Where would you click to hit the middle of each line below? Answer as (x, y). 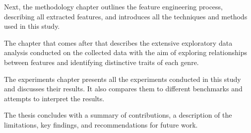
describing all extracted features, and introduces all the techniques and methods (126, 16)
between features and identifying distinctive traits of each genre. (101, 62)
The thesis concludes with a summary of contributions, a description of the (118, 115)
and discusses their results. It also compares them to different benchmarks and (123, 89)
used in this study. (32, 26)
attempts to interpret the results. (54, 98)
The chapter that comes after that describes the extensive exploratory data (118, 42)
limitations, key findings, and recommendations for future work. (101, 124)
